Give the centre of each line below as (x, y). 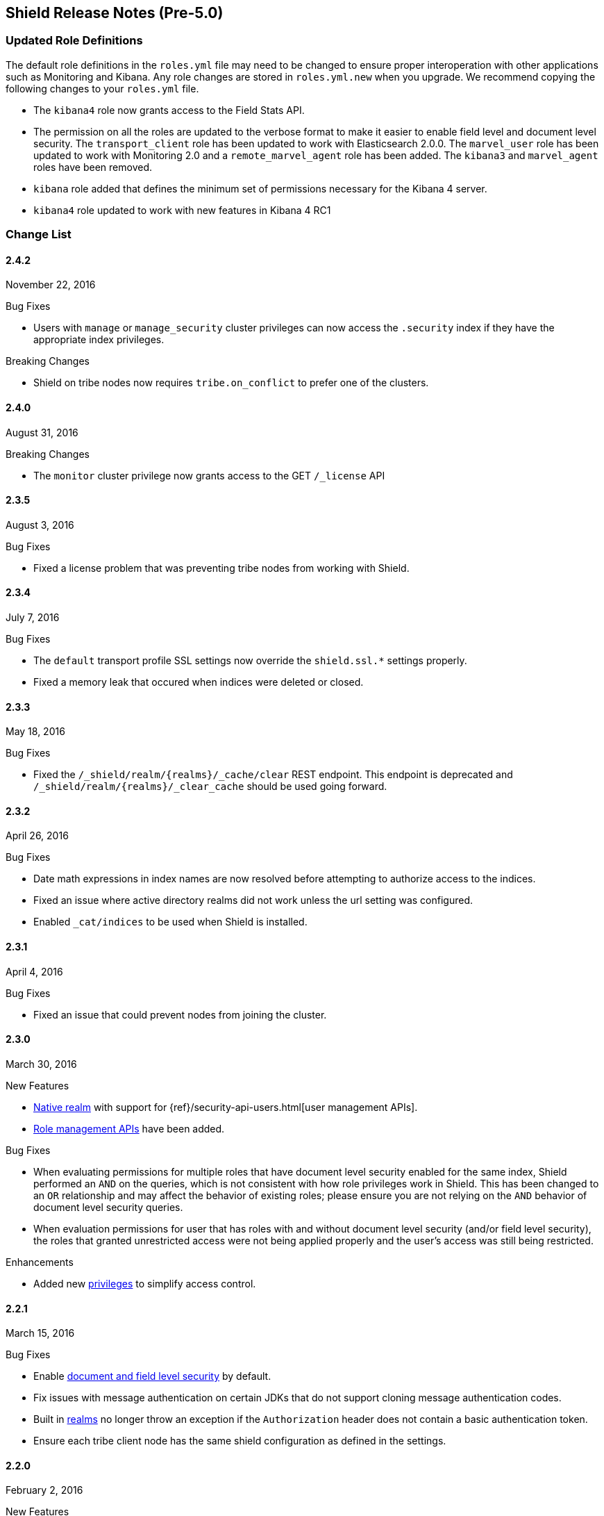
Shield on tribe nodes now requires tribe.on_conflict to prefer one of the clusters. (231, 383)
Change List (39, 234)
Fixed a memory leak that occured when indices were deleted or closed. (199, 682)
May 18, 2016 (35, 732)
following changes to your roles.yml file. (102, 88)
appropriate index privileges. (99, 340)
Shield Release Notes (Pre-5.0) (115, 13)
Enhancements (40, 1262)
